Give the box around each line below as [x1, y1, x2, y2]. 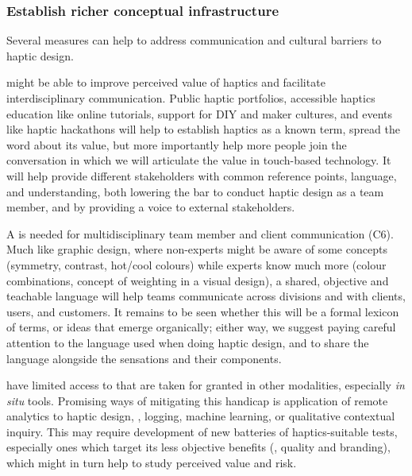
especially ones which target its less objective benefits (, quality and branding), [6, 439, 391, 455]
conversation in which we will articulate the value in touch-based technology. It [6, 152, 391, 168]
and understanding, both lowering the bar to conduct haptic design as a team [6, 183, 384, 199]
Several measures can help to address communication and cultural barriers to [6, 32, 382, 48]
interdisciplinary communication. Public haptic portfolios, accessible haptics [6, 90, 375, 106]
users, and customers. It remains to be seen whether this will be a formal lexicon [6, 303, 399, 319]
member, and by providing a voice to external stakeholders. [6, 199, 295, 215]
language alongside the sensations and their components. [6, 350, 282, 366]
